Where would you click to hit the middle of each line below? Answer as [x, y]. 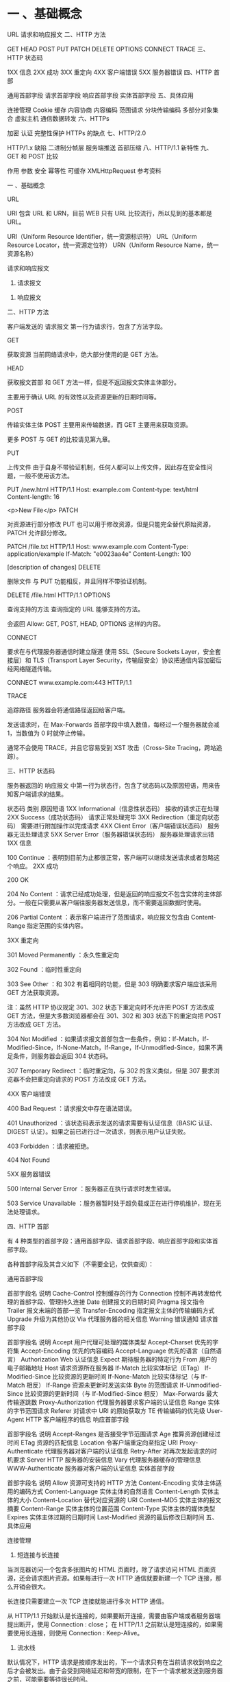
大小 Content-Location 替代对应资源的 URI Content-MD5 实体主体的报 [117, 1499]
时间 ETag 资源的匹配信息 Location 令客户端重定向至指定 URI [92, 1442]
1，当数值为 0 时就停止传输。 [48, 733]
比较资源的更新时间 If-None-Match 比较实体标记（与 [126, 1376]
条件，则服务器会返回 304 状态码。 [62, 1056]
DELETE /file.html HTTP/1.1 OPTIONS [59, 595]
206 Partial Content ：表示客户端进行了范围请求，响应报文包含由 [98, 917]
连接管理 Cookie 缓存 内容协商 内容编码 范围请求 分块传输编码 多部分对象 [110, 110]
